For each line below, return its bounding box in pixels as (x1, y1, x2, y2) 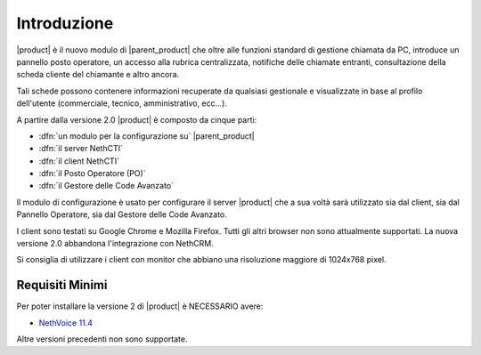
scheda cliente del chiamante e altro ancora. (16, 69, 180, 80)
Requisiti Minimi (16, 278, 108, 293)
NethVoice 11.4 (38, 317, 94, 328)
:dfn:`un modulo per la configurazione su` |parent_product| (38, 130, 255, 141)
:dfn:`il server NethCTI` (38, 143, 124, 154)
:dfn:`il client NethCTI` (38, 156, 120, 166)
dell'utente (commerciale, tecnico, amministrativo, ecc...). (16, 98, 227, 109)
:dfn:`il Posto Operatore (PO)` (38, 168, 146, 179)
